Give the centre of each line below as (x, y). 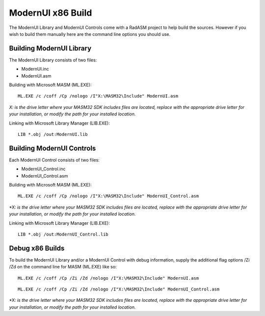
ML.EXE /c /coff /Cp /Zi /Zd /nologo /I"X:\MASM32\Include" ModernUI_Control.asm (119, 289)
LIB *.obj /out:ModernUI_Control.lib (63, 234)
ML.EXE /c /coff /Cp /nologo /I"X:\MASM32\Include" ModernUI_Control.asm (108, 196)
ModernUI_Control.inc (43, 169)
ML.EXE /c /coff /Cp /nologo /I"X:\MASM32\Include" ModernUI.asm (98, 96)
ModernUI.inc (35, 69)
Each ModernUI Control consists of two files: (54, 160)
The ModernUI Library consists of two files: (53, 60)
